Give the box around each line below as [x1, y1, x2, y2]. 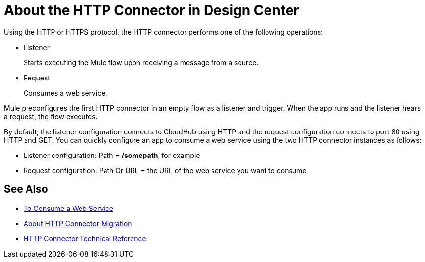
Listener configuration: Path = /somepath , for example [24, 151, 200, 159]
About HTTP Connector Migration [24, 219, 132, 228]
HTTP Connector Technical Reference [24, 234, 146, 243]
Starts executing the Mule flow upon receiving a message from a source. [24, 58, 259, 67]
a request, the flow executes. [4, 112, 98, 121]
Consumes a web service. [24, 88, 107, 97]
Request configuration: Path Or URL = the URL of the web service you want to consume [24, 166, 307, 175]
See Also [4, 183, 48, 196]
